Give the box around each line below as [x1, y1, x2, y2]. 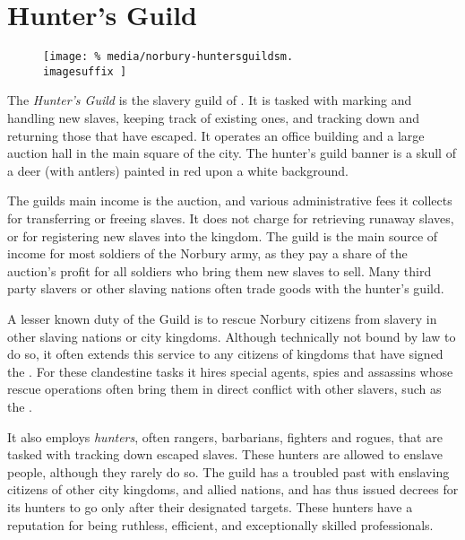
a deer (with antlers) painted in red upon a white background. [7, 161, 349, 179]
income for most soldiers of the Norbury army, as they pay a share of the [7, 244, 408, 263]
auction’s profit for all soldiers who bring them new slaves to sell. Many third [7, 261, 432, 280]
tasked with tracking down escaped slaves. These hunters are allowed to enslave [7, 445, 443, 464]
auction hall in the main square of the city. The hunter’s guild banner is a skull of [7, 144, 456, 162]
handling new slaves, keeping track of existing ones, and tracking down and [7, 109, 420, 127]
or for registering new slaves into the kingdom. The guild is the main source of [7, 226, 438, 245]
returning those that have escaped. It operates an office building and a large [7, 126, 425, 144]
